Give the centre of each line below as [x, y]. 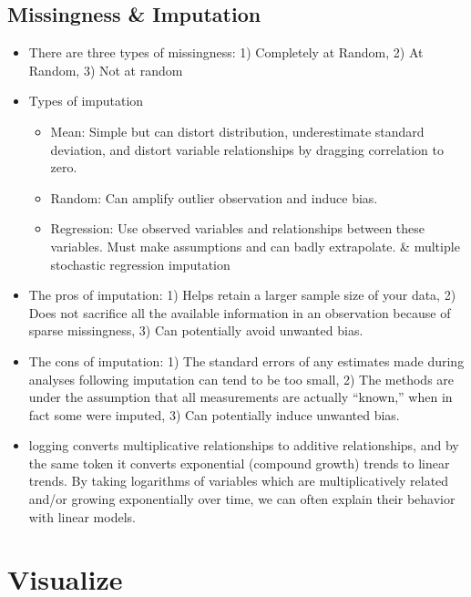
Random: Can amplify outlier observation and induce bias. [214, 197]
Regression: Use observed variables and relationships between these [238, 228]
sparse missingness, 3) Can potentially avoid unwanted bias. [196, 330]
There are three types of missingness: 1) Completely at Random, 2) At [226, 52]
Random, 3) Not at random [106, 70]
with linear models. [82, 516]
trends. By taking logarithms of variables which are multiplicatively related [239, 481]
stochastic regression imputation [140, 264]
